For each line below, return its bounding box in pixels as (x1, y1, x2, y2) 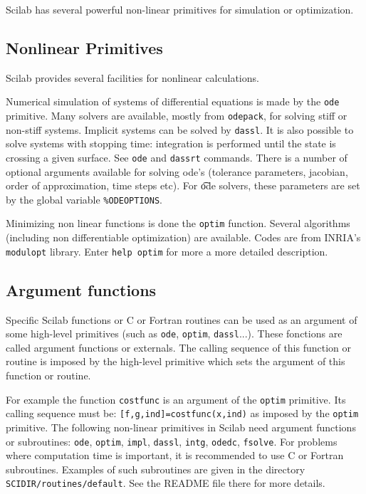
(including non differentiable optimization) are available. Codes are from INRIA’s (6, 230, 361, 245)
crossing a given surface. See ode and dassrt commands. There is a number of (6, 149, 347, 164)
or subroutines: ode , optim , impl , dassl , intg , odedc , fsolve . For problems (6, 433, 338, 448)
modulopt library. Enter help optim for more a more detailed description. (6, 243, 328, 258)
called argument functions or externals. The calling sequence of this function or (6, 340, 352, 354)
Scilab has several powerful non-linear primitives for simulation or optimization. (6, 2, 354, 16)
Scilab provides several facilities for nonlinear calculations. (6, 70, 259, 85)
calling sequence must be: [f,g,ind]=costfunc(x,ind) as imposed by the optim (6, 406, 359, 421)
